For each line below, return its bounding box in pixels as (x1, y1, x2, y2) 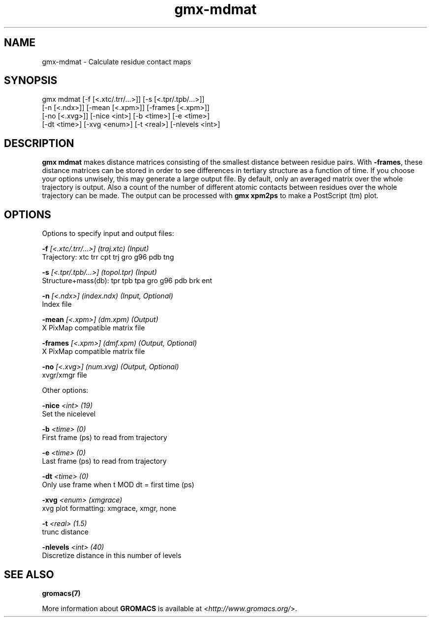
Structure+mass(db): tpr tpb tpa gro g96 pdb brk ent (42, 276, 213, 285)
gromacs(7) (42, 589, 81, 597)
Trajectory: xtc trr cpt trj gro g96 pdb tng (42, 253, 174, 262)
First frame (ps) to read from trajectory (42, 433, 167, 442)
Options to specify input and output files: (42, 229, 174, 238)
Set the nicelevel (42, 410, 96, 418)
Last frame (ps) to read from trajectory (42, 457, 167, 466)
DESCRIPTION (4, 137, 74, 149)
